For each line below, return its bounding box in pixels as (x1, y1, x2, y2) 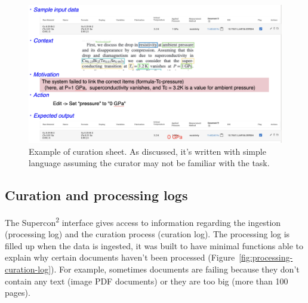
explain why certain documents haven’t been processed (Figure (5, 251, 235, 264)
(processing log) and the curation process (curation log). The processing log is (5, 228, 290, 240)
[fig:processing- (239, 251, 293, 264)
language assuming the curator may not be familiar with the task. (29, 157, 270, 169)
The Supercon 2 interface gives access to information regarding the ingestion (5, 215, 281, 228)
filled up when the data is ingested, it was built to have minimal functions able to (5, 239, 304, 252)
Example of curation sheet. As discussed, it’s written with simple (29, 145, 266, 157)
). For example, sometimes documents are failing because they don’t (51, 263, 300, 276)
